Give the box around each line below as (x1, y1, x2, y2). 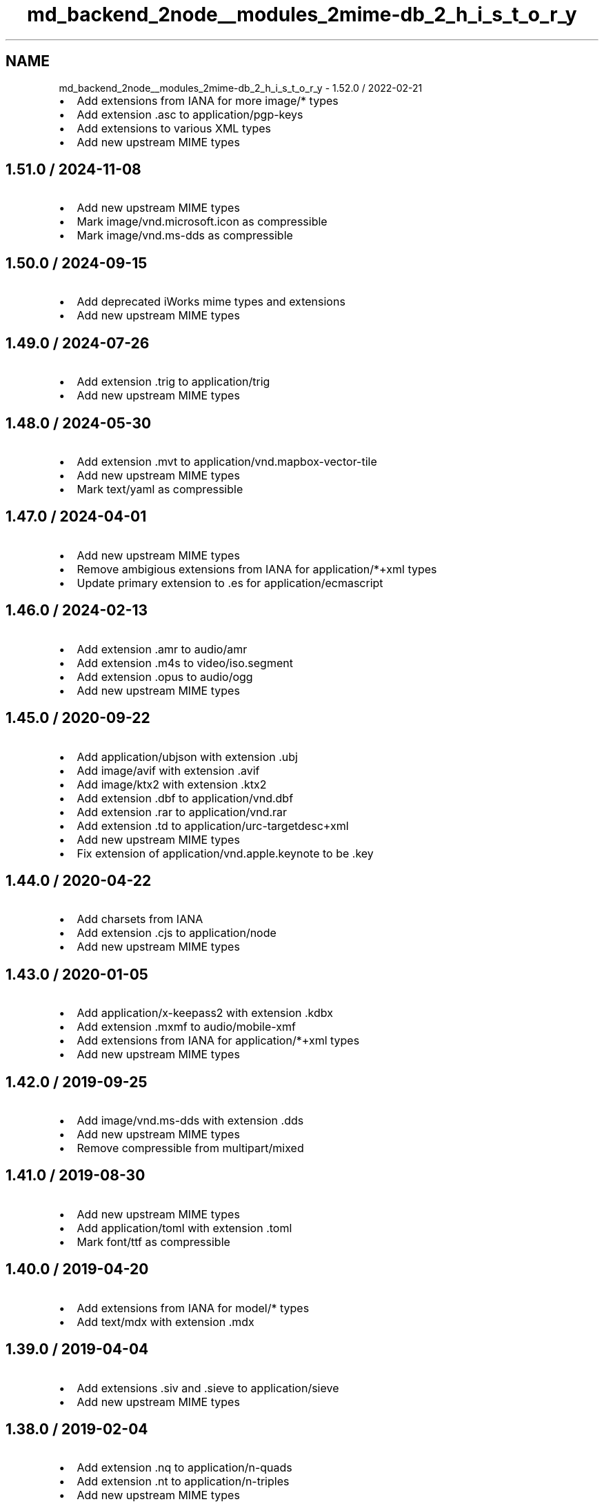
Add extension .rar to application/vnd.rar (77, 804, 288, 819)
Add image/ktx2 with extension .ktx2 (77, 777, 267, 791)
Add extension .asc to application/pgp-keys (77, 107, 303, 121)
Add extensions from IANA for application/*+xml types (77, 1033, 360, 1048)
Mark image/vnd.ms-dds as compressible (77, 228, 293, 243)
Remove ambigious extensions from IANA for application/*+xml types (77, 562, 437, 576)
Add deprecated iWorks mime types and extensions (77, 295, 345, 309)
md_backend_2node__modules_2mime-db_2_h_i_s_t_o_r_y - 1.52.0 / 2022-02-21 (59, 81, 423, 94)
